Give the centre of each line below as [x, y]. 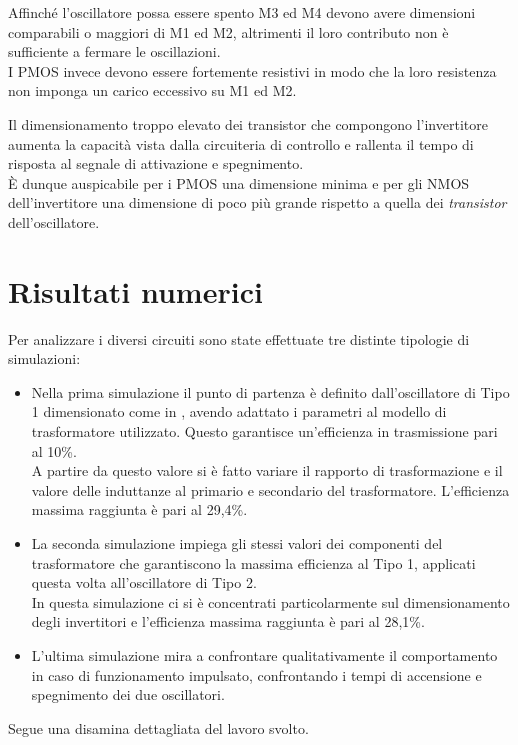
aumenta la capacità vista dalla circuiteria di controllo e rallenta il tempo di [241, 143]
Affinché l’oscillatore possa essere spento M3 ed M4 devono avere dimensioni [242, 12]
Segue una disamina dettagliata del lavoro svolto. [158, 727]
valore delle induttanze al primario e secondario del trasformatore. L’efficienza [270, 489]
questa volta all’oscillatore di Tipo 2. [144, 582]
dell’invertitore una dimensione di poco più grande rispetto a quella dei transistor [257, 202]
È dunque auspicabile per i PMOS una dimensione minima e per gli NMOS [239, 182]
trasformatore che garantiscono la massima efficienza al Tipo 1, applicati [253, 562]
